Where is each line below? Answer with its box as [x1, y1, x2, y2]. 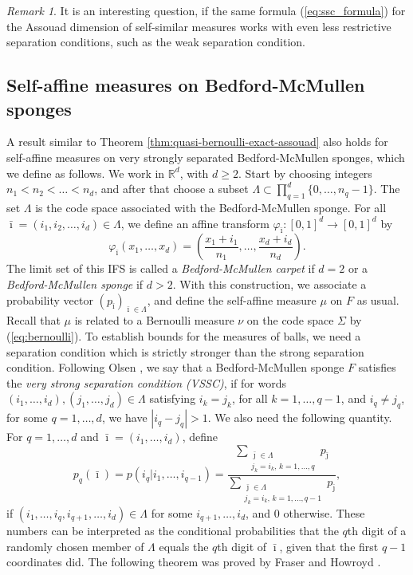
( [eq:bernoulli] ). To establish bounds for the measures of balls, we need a [6, 327, 361, 344]
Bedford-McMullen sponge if [6, 275, 144, 292]
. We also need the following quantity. [207, 409, 392, 426]
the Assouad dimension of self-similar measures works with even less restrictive [6, 18, 391, 34]
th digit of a [347, 522, 407, 538]
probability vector [6, 291, 93, 308]
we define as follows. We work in [6, 164, 165, 181]
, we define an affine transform [120, 215, 269, 231]
